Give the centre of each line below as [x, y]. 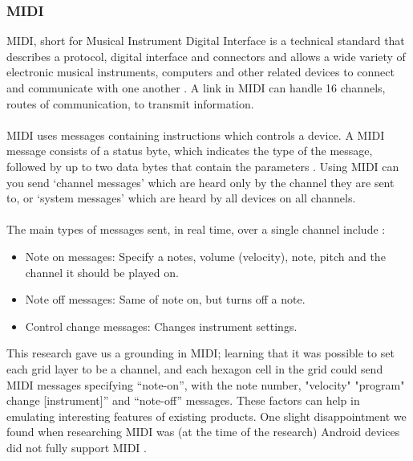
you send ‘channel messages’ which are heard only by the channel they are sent [200, 182]
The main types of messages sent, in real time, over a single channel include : [196, 229]
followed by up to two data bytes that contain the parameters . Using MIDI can [203, 166]
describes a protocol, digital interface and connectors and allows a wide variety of [206, 56]
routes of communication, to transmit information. [130, 103]
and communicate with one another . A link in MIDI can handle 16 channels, [196, 88]
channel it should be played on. [102, 272]
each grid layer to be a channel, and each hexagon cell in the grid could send [195, 368]
